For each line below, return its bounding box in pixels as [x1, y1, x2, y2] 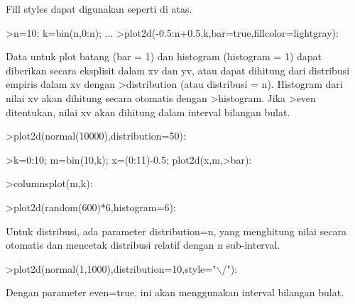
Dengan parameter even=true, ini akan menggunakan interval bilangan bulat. [6, 285, 344, 300]
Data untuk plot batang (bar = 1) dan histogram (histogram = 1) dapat [6, 49, 322, 64]
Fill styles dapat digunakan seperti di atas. [6, 1, 192, 16]
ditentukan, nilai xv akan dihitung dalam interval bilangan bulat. [6, 104, 290, 119]
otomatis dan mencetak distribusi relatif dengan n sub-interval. [6, 237, 280, 252]
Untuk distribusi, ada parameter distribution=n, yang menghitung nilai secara [6, 223, 347, 238]
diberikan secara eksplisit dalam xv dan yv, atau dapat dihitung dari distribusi [6, 62, 350, 77]
